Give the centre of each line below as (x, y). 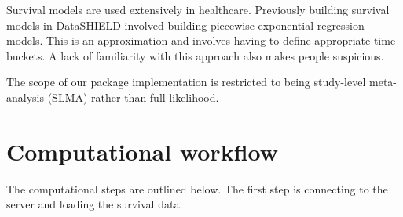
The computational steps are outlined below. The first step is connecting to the (197, 188)
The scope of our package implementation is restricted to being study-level (186, 82)
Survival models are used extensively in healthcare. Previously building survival (198, 9)
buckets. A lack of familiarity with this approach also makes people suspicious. (195, 55)
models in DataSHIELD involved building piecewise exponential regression (185, 25)
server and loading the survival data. (95, 204)
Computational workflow (142, 151)
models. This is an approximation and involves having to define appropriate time (201, 40)
